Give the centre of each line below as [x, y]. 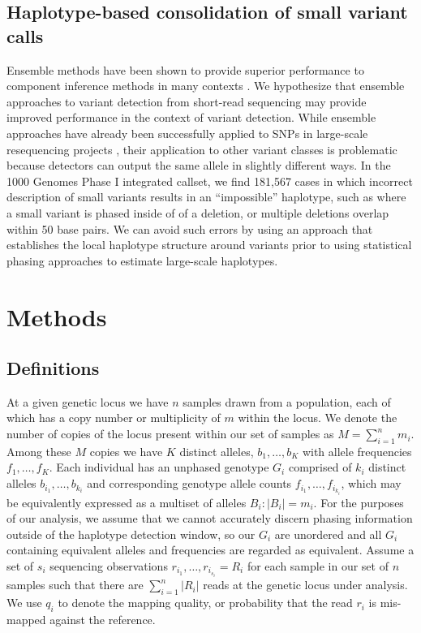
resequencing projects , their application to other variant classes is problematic [202, 149]
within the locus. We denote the [318, 418]
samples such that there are [75, 585]
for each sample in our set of [318, 565]
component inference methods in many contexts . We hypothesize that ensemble [206, 86]
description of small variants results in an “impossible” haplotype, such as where [206, 197]
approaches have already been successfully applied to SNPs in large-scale [187, 133]
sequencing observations [109, 565]
